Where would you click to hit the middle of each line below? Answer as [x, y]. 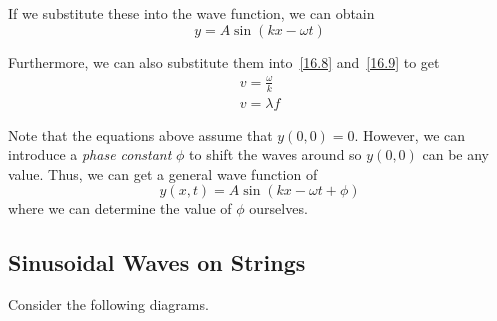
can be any [456, 154]
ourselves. [278, 208]
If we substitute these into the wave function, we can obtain [191, 13]
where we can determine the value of [120, 208]
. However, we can [410, 134]
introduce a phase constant [90, 154]
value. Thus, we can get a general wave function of [163, 173]
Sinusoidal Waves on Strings [157, 262]
